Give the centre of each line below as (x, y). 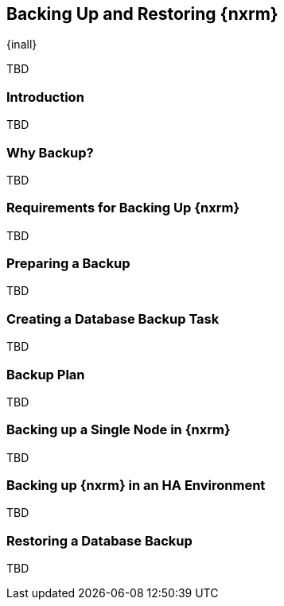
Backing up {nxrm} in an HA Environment (136, 486)
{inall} (22, 45)
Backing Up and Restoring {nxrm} (142, 14)
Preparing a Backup (68, 264)
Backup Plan (46, 374)
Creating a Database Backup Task (113, 319)
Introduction (45, 97)
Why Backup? (50, 152)
